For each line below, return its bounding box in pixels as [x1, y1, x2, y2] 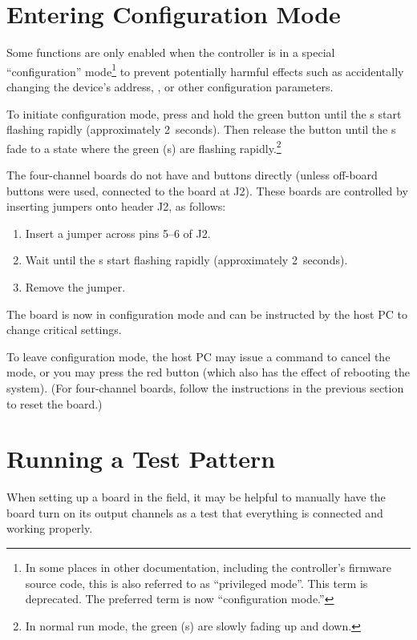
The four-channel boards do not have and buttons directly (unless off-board [6, 167, 378, 183]
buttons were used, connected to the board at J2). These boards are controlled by [6, 182, 408, 199]
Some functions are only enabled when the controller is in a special [6, 44, 335, 61]
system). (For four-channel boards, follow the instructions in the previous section [6, 379, 404, 396]
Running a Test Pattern [6, 442, 276, 475]
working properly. [6, 520, 93, 537]
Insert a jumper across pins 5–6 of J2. [25, 224, 211, 241]
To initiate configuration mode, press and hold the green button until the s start [6, 105, 402, 122]
